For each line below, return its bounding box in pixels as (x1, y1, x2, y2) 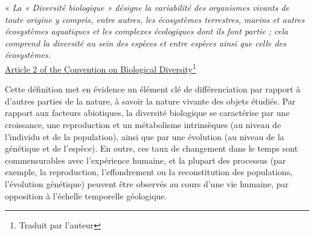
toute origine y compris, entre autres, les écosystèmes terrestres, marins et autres (5, 13, 305, 25)
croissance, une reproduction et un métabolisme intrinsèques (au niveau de (5, 118, 281, 130)
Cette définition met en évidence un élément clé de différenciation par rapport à (5, 83, 301, 95)
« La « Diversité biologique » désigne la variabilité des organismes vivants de (5, 1, 290, 13)
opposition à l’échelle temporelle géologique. (5, 189, 167, 202)
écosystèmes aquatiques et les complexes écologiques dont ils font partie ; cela (5, 25, 289, 37)
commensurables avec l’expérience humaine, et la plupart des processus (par (5, 153, 286, 166)
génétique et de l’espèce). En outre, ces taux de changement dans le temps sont (5, 142, 298, 155)
